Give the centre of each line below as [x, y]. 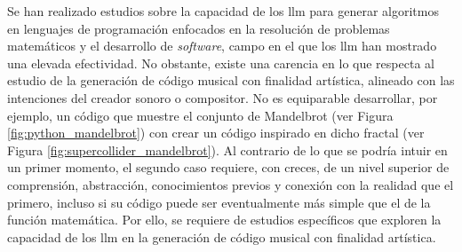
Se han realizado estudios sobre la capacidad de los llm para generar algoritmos [223, 11]
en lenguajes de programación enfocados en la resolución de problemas [199, 28]
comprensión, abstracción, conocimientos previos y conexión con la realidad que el [231, 184]
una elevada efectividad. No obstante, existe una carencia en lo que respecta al [221, 63]
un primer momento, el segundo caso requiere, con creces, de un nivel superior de [228, 167]
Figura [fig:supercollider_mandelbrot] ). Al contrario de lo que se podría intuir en [227, 150]
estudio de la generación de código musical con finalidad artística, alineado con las [231, 80]
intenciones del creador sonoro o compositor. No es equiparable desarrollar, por [223, 97]
